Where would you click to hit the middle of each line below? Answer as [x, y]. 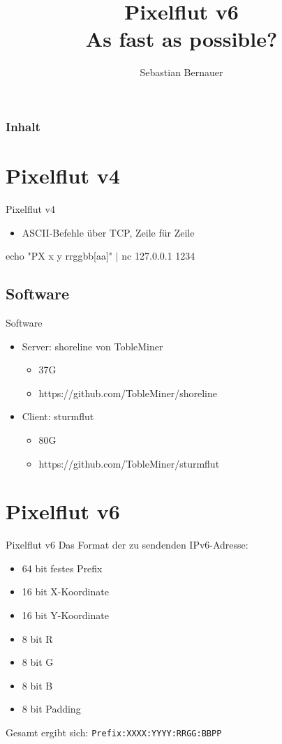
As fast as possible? [181, 39]
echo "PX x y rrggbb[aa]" [59, 256]
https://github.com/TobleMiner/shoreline [128, 393]
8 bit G [38, 662]
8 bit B [37, 685]
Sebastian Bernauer [181, 72]
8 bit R [37, 638]
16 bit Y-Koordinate [65, 615]
